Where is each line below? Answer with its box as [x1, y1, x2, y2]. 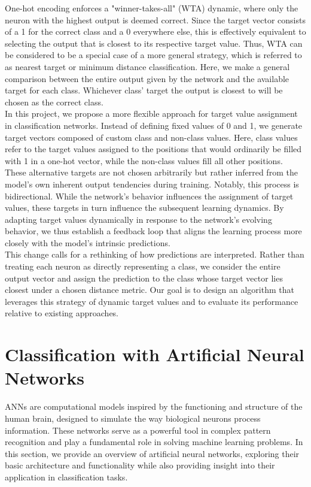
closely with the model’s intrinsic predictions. [5, 236, 170, 249]
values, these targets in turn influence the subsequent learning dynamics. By [5, 201, 284, 214]
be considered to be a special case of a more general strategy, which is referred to [5, 49, 302, 61]
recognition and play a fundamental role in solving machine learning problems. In [5, 435, 303, 448]
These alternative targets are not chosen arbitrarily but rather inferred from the [5, 166, 298, 179]
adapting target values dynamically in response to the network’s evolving [5, 213, 272, 225]
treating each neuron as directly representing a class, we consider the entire [5, 260, 280, 273]
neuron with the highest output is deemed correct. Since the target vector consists [5, 13, 306, 26]
